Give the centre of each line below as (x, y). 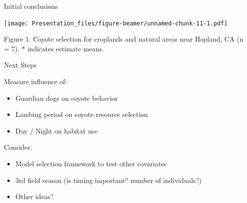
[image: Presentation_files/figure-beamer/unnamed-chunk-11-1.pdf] (116, 23)
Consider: (18, 147)
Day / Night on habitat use (56, 130)
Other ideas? (34, 196)
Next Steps (20, 65)
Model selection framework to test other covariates (91, 163)
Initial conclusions (31, 6)
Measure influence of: (36, 81)
